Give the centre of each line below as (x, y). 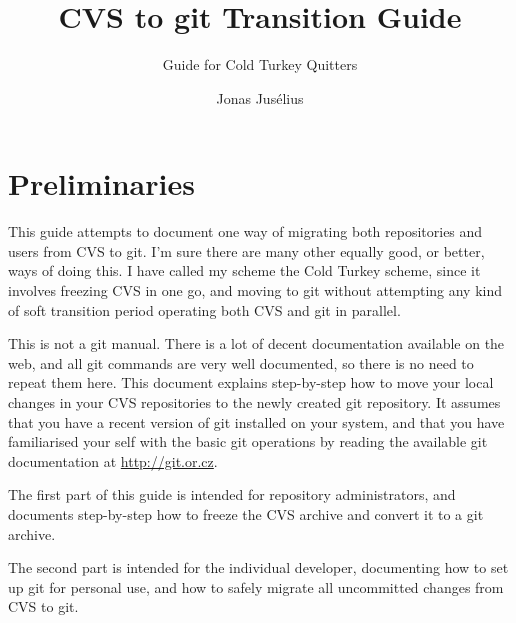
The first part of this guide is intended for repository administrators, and (232, 494)
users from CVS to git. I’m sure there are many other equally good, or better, (246, 250)
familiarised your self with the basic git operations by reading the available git (248, 441)
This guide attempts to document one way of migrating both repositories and (245, 231)
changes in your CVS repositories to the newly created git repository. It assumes (254, 402)
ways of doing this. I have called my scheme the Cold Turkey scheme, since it (244, 270)
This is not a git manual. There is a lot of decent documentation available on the (256, 343)
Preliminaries (101, 183)
